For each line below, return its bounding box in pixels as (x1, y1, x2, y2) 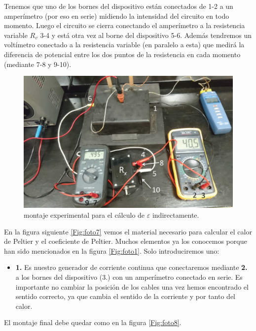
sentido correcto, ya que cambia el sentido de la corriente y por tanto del (15, 291, 235, 301)
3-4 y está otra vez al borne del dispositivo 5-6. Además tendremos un (40, 30, 252, 40)
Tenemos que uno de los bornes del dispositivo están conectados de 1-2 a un (4, 1, 233, 11)
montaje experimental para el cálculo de (24, 210, 145, 220)
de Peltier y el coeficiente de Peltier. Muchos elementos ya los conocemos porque (4, 236, 247, 246)
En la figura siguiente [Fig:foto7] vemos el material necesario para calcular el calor (4, 226, 252, 236)
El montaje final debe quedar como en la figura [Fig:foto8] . (4, 317, 182, 328)
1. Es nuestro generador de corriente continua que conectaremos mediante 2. (15, 262, 248, 272)
